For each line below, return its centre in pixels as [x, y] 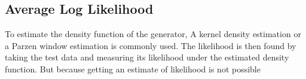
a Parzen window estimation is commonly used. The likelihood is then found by [151, 45]
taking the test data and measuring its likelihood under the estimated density [147, 57]
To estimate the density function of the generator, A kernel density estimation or [153, 34]
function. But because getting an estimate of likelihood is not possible [133, 69]
